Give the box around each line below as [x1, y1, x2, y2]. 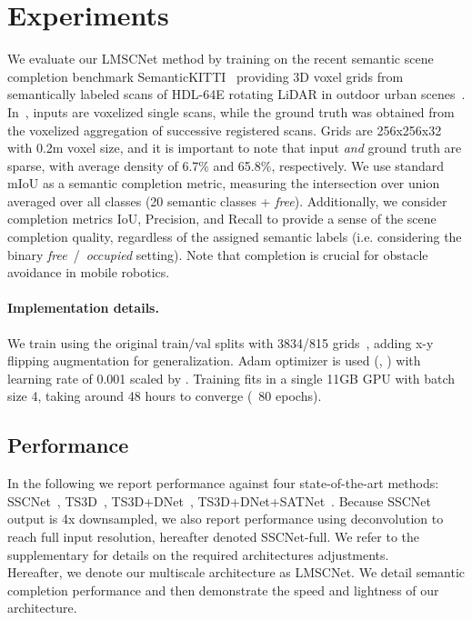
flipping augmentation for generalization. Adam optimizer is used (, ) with [7, 351, 421, 370]
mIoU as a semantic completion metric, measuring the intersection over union [7, 174, 440, 193]
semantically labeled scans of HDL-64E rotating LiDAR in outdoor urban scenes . [7, 85, 466, 104]
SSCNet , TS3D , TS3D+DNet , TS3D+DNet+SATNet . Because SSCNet [7, 491, 432, 510]
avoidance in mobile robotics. [7, 263, 170, 282]
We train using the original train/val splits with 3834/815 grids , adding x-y [7, 333, 434, 352]
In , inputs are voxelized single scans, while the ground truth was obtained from [7, 102, 455, 121]
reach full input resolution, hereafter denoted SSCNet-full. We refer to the [7, 527, 420, 545]
